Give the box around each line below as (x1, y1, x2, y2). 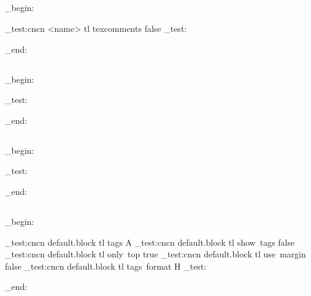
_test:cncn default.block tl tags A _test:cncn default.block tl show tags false (5, 235, 295, 248)
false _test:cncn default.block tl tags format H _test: (5, 259, 207, 272)
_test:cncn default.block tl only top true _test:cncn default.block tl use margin (5, 248, 306, 260)
